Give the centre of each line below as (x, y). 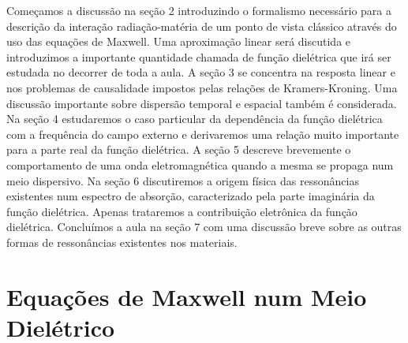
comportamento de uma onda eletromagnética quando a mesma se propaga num (200, 164)
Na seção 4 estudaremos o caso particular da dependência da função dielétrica (195, 119)
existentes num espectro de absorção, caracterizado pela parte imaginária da (191, 196)
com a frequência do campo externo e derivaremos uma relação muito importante (203, 134)
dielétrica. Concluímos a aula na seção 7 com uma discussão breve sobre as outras (204, 227)
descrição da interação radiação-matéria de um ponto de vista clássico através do (202, 26)
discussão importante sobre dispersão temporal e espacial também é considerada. (202, 103)
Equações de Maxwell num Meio (187, 296)
